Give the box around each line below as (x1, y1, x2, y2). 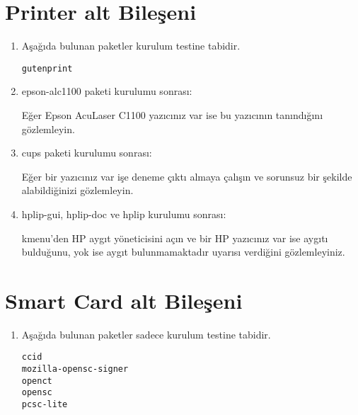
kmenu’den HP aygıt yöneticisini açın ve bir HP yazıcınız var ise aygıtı (21, 230, 328, 245)
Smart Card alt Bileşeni (5, 285, 243, 314)
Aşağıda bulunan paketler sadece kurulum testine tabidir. (21, 326, 271, 341)
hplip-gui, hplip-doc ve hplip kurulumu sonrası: (21, 206, 226, 221)
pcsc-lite (21, 399, 68, 410)
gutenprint (21, 63, 73, 74)
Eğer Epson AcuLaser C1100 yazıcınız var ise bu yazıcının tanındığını (21, 107, 323, 122)
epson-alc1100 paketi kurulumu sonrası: (21, 84, 192, 98)
